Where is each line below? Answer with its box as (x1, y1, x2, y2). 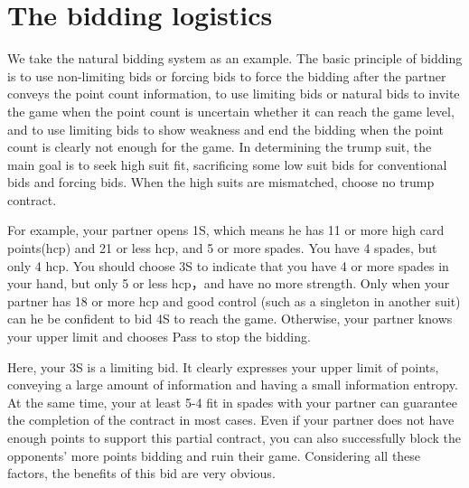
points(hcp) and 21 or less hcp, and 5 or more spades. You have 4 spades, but (7, 239, 437, 258)
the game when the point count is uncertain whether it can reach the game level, (7, 101, 455, 120)
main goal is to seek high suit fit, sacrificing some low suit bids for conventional (7, 155, 447, 174)
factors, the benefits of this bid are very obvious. (7, 464, 276, 483)
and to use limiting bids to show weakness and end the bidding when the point (7, 119, 445, 138)
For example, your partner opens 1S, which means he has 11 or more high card (7, 221, 445, 239)
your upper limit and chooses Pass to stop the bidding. (7, 327, 311, 346)
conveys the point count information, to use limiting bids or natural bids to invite (7, 84, 460, 103)
